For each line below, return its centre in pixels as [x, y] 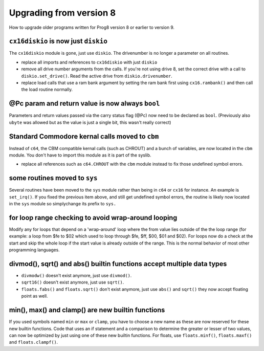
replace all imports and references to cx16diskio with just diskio [89, 62]
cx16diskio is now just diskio [58, 41]
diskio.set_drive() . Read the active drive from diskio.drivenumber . [97, 76]
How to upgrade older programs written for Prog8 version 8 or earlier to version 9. [92, 27]
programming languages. [34, 250]
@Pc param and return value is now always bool [85, 103]
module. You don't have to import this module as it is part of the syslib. [80, 155]
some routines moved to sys [53, 178]
